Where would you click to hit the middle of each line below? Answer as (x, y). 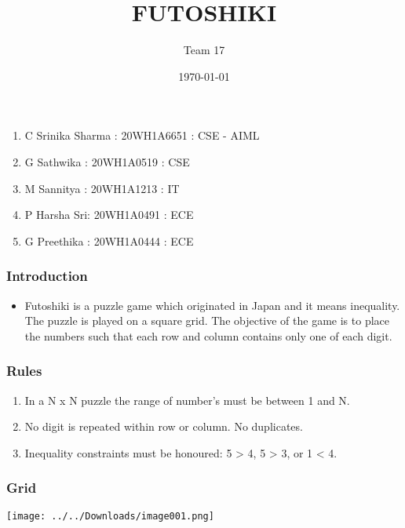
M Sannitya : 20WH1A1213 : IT (102, 188)
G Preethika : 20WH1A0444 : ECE (109, 240)
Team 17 (204, 50)
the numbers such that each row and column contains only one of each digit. (208, 335)
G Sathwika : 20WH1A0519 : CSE (107, 161)
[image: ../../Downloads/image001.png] (110, 516)
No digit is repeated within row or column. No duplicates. (164, 426)
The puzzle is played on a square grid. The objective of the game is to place (207, 320)
